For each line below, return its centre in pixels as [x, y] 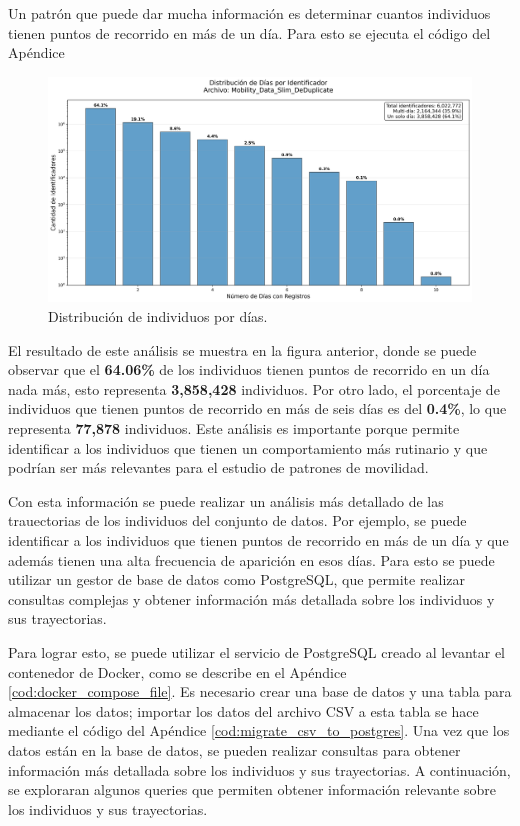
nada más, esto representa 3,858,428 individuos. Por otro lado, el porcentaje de [254, 388]
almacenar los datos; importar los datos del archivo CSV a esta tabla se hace [243, 710]
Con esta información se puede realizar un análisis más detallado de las [226, 500]
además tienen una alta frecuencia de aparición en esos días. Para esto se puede [251, 559]
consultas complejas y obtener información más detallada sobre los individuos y [251, 598]
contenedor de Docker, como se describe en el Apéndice [177, 671]
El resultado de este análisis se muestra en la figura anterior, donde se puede [242, 349]
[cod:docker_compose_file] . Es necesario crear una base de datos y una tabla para [260, 691]
